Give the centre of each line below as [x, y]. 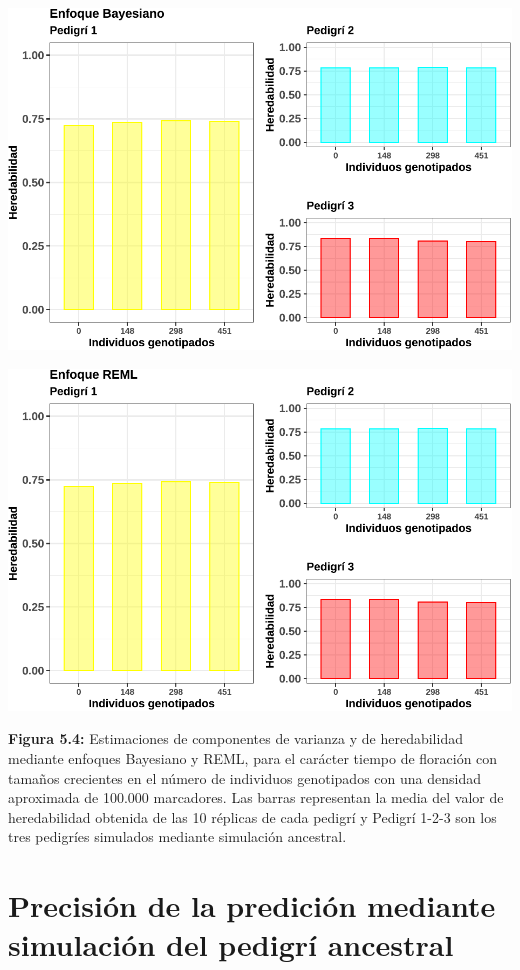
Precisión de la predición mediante [252, 905]
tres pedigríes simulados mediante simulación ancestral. [177, 836]
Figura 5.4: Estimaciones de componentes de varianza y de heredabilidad [235, 738]
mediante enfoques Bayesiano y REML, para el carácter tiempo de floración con [253, 758]
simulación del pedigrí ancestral [231, 944]
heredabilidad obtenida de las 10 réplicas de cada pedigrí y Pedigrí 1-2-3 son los [252, 816]
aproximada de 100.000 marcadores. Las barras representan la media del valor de [256, 797]
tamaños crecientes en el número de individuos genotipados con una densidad [244, 777]
